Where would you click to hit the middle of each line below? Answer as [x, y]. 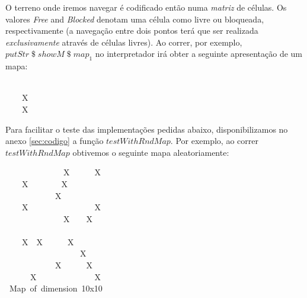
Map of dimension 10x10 [56, 288]
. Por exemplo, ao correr [214, 141]
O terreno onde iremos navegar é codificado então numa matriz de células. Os [146, 7]
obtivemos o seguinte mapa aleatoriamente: [151, 152]
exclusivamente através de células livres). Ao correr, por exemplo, [124, 42]
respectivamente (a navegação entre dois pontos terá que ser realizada [132, 31]
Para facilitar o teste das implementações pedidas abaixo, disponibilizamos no [147, 129]
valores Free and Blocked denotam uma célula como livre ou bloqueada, [135, 19]
